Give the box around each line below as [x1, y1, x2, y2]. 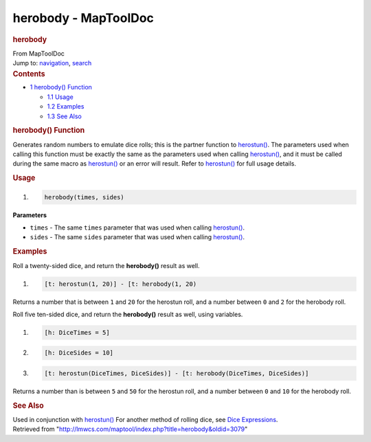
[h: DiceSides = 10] [44, 349, 113, 357]
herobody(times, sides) [44, 193, 125, 201]
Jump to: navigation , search [12, 59, 92, 67]
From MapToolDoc [12, 49, 65, 58]
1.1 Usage [47, 93, 74, 101]
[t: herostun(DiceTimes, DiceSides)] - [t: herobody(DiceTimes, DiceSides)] [44, 370, 309, 377]
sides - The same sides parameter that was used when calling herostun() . [30, 233, 245, 241]
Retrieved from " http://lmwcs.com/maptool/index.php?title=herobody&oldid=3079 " [12, 425, 248, 433]
